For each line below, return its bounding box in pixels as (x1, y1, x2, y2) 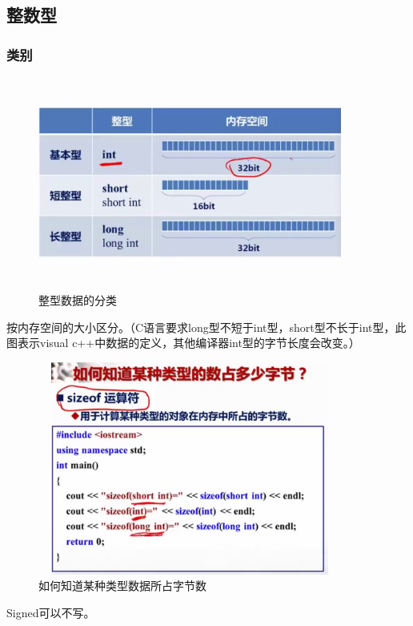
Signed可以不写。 (6, 604, 95, 620)
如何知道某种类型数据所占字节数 (38, 577, 206, 594)
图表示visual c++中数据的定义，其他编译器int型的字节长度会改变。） (6, 334, 360, 351)
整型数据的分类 (38, 292, 117, 309)
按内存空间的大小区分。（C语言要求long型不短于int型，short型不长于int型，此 (6, 318, 407, 335)
